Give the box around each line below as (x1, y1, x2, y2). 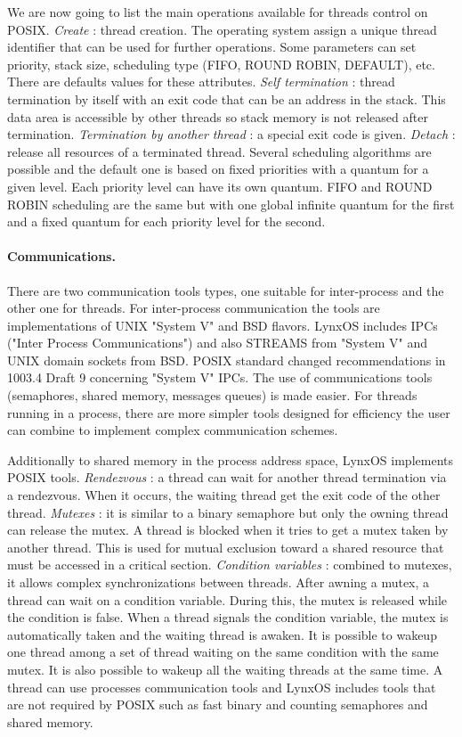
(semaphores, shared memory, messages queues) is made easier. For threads (7, 386, 417, 405)
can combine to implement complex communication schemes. (7, 421, 338, 439)
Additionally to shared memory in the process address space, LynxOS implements (7, 450, 453, 469)
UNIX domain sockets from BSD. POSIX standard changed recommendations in (7, 350, 446, 369)
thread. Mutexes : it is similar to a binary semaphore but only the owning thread (7, 503, 449, 521)
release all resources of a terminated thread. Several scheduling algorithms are (7, 142, 432, 160)
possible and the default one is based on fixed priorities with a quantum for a (7, 160, 429, 178)
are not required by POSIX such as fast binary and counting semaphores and (7, 695, 428, 714)
